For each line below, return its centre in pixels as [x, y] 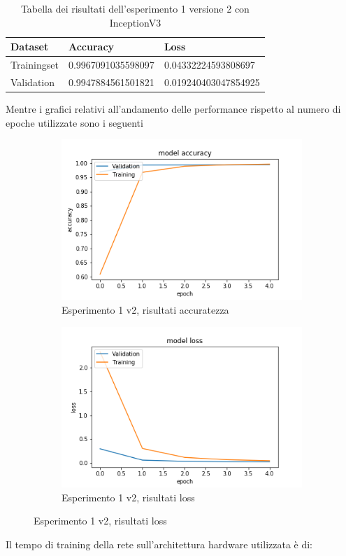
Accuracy [91, 47]
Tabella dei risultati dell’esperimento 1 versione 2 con [135, 8]
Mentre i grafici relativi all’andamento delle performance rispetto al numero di [173, 108]
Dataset [30, 47]
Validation [33, 82]
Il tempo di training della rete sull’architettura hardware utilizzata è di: [159, 544]
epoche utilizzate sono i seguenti [74, 122]
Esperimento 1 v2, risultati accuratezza [145, 310]
